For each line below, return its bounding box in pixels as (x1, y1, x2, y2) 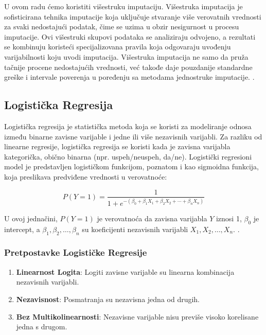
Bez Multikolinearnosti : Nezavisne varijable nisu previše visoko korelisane (16, 311, 259, 322)
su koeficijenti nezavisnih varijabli (82, 223, 188, 234)
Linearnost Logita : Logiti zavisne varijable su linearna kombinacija (16, 266, 235, 277)
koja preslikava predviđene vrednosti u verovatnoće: (4, 171, 167, 182)
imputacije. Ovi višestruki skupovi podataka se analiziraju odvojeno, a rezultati (4, 31, 256, 42)
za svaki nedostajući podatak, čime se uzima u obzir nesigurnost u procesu (4, 21, 239, 32)
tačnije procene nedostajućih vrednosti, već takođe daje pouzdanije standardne (4, 61, 253, 72)
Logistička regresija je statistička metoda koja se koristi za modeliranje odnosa (4, 120, 252, 131)
